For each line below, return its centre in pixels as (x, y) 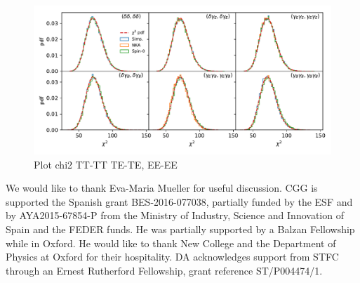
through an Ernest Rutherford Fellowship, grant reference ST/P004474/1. (164, 270)
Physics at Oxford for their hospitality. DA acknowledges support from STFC (172, 257)
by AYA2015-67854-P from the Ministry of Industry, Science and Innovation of (175, 215)
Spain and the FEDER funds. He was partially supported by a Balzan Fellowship (180, 229)
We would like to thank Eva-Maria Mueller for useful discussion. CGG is (162, 188)
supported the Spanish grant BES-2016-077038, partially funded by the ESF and (179, 201)
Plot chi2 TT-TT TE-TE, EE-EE (106, 164)
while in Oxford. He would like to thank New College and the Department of (171, 243)
